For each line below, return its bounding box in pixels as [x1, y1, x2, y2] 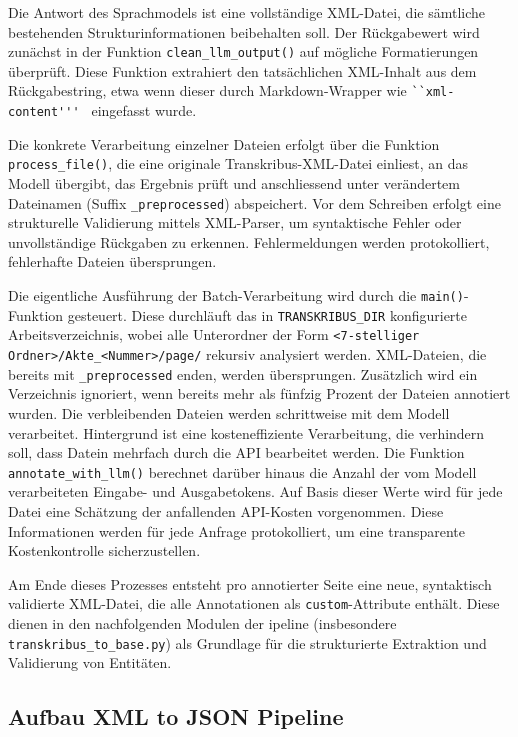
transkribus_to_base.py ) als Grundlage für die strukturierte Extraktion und [8, 632, 487, 653]
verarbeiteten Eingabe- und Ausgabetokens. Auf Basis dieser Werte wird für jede [8, 481, 503, 502]
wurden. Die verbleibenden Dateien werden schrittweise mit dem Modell [8, 402, 450, 423]
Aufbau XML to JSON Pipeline [8, 701, 344, 732]
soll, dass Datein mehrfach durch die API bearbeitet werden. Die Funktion [8, 442, 465, 463]
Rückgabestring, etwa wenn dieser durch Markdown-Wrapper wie [8, 80, 407, 101]
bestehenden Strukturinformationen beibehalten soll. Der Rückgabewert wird [8, 21, 480, 42]
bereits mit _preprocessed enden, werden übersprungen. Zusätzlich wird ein [8, 363, 478, 384]
